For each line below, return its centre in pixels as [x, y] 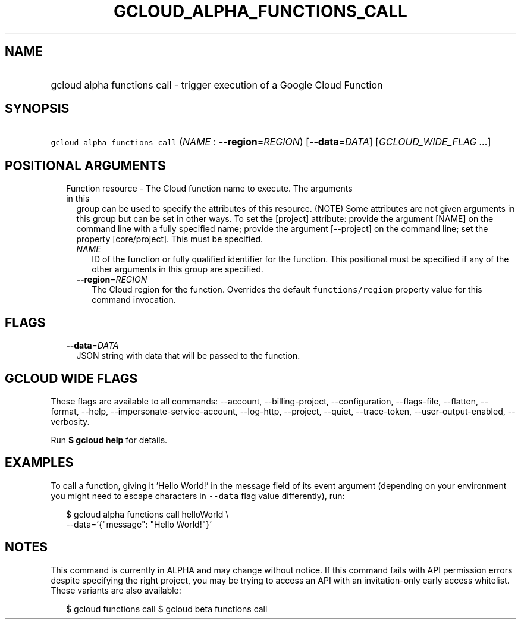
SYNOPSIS [37, 109]
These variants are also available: [116, 590]
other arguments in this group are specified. [178, 269]
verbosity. [70, 421]
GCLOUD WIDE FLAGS [71, 378]
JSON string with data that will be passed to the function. [188, 356]
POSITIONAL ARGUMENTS [85, 165]
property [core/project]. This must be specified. [170, 239]
